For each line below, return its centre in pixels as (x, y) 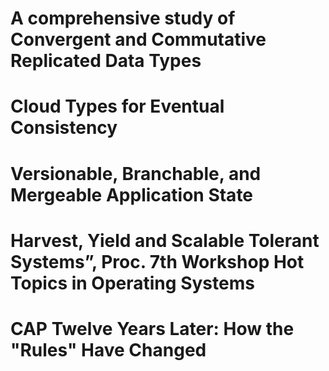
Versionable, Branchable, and (136, 173)
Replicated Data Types (106, 61)
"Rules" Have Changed (108, 349)
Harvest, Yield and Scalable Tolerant (165, 240)
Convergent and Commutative (138, 39)
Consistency (64, 128)
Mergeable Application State (132, 194)
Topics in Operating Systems (132, 283)
